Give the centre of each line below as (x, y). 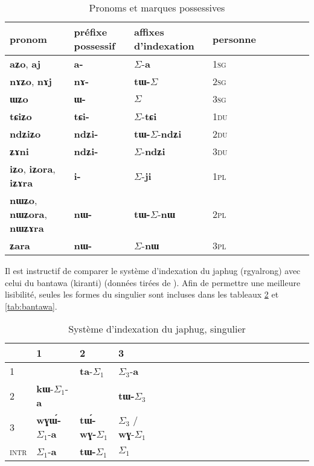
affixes (149, 32)
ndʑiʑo (25, 134)
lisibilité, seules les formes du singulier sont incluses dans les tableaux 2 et (142, 294)
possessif (95, 46)
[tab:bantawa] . (31, 306)
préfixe (91, 32)
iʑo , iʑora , (33, 169)
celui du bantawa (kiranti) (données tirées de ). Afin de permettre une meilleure (153, 282)
